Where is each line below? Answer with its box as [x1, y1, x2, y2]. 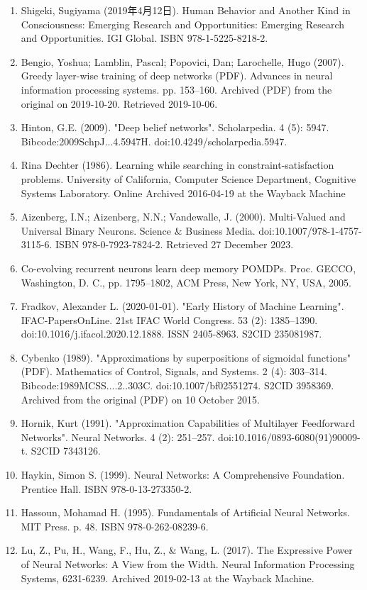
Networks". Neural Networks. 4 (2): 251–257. [21, 429, 215, 444]
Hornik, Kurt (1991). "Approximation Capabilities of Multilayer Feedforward [21, 416, 355, 430]
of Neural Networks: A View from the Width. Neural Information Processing [21, 557, 355, 571]
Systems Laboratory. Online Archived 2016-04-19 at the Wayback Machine [21, 185, 346, 200]
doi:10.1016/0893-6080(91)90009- [218, 429, 361, 444]
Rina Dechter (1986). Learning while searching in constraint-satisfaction [21, 157, 334, 172]
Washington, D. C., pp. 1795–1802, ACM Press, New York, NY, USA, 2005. [21, 274, 351, 289]
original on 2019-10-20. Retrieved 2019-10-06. [21, 96, 218, 111]
